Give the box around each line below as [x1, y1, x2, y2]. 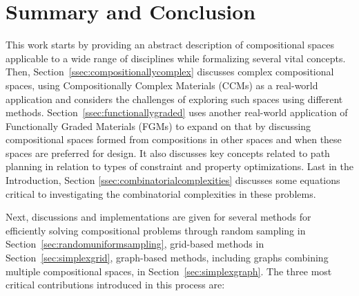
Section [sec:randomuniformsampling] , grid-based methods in [6, 237, 264, 251]
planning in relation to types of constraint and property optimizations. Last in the [6, 159, 353, 174]
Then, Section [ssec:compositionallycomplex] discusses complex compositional [6, 64, 334, 79]
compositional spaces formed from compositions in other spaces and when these [6, 132, 342, 147]
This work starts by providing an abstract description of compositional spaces [6, 37, 335, 52]
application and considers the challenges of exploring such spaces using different [6, 91, 343, 106]
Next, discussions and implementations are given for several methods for [6, 210, 311, 224]
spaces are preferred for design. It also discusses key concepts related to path [6, 145, 330, 160]
